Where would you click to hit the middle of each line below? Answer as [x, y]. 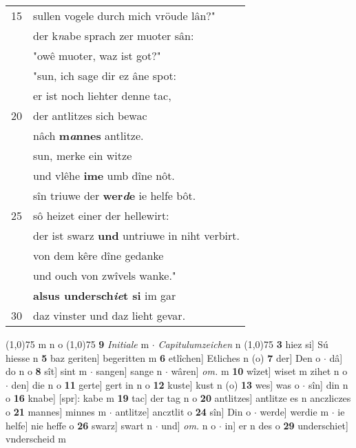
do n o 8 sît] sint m [46, 371]
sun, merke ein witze [83, 155]
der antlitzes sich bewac [90, 115]
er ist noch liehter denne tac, [102, 95]
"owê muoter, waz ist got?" [97, 55]
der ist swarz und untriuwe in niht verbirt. [137, 235]
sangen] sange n [129, 371]
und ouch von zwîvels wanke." [105, 275]
